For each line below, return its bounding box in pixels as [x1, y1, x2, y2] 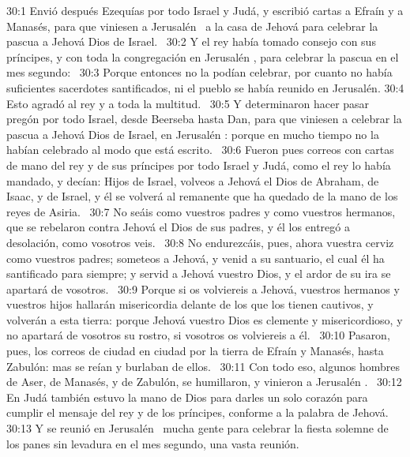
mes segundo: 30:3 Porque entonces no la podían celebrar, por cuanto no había [6, 64, 393, 81]
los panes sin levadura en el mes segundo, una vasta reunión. [6, 435, 299, 451]
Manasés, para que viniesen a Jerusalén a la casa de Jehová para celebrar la [6, 17, 378, 34]
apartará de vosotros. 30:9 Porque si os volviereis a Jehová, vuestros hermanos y [6, 280, 400, 297]
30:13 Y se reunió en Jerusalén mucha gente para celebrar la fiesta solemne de [6, 420, 389, 436]
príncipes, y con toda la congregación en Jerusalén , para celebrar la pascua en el [6, 48, 399, 65]
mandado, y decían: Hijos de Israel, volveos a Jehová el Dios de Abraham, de [6, 172, 379, 189]
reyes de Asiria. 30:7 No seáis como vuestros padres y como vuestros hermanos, [6, 203, 396, 219]
